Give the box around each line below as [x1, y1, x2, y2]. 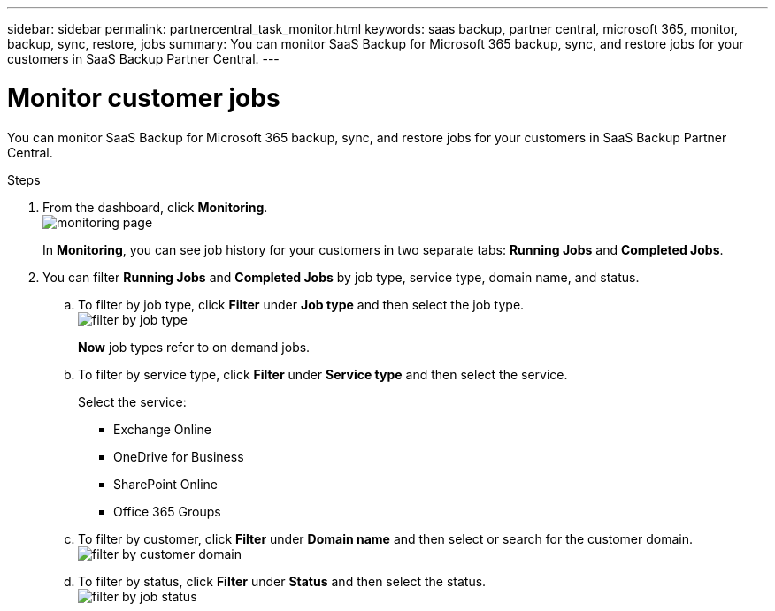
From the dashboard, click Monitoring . [42, 199, 268, 215]
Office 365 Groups [113, 503, 221, 519]
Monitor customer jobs [7, 82, 280, 113]
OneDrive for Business [113, 448, 244, 464]
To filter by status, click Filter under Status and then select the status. [78, 573, 487, 589]
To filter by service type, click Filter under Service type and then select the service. [78, 366, 568, 382]
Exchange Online [113, 421, 212, 437]
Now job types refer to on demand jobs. [78, 339, 311, 355]
